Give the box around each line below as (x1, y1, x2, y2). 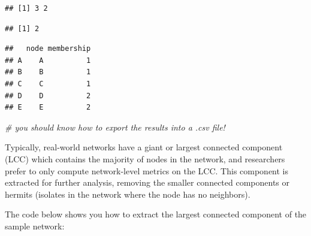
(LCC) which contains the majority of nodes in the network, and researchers (5, 152, 285, 165)
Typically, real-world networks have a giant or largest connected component (5, 141, 283, 153)
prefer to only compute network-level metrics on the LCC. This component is (5, 164, 289, 177)
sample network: (5, 219, 65, 232)
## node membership (5, 44, 91, 53)
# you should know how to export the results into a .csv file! (5, 120, 225, 133)
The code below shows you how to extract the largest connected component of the (5, 208, 307, 220)
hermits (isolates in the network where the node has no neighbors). (5, 187, 250, 200)
